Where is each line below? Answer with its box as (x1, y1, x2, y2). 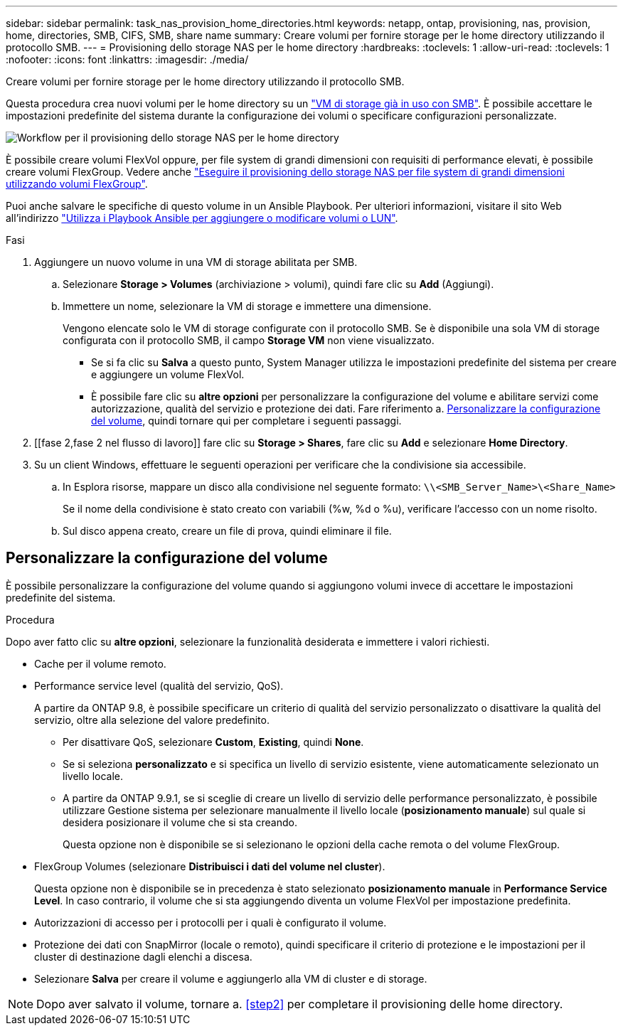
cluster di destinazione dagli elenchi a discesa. (34, 950, 252, 963)
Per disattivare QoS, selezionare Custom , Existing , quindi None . (63, 735, 364, 748)
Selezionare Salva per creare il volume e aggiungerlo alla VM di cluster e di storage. (34, 972, 427, 985)
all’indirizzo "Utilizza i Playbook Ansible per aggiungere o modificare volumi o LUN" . (6, 212, 398, 224)
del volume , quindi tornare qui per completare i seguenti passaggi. (91, 415, 402, 427)
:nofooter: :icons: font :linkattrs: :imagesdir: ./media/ (6, 53, 249, 65)
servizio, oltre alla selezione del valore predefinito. (34, 713, 270, 726)
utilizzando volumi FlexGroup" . (6, 178, 148, 190)
